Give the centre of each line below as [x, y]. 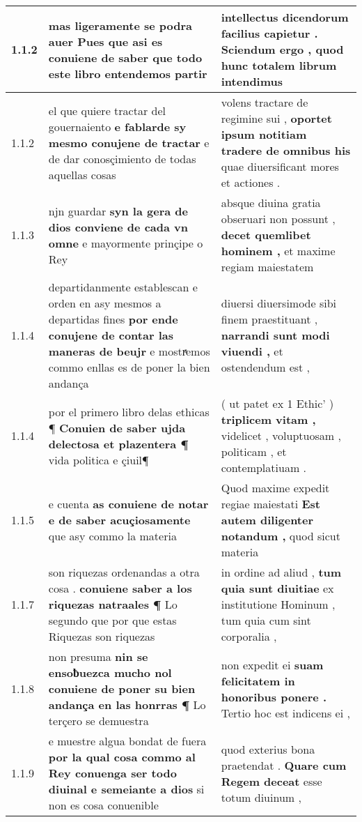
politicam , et [254, 451]
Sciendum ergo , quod [282, 49]
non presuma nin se [98, 656]
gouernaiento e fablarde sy [117, 126]
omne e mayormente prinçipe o [126, 243]
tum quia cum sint [266, 620]
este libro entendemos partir [128, 73]
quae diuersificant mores [280, 166]
